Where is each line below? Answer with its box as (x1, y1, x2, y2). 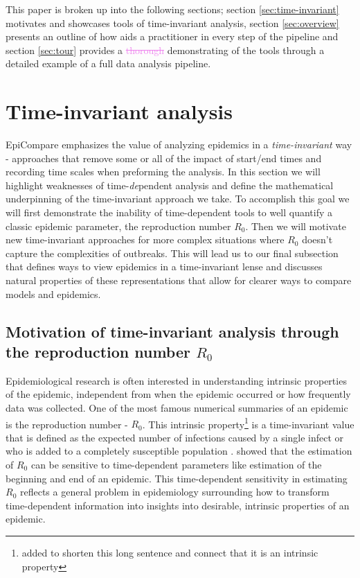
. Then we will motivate (245, 218, 346, 233)
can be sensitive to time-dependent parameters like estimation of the (30, 457, 322, 472)
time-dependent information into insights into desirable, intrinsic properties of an (6, 498, 350, 512)
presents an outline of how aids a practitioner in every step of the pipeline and (6, 29, 339, 44)
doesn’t (302, 232, 333, 247)
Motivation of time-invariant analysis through (6, 320, 339, 342)
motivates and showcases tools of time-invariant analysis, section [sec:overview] (6, 15, 339, 30)
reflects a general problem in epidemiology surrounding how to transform (19, 484, 330, 499)
